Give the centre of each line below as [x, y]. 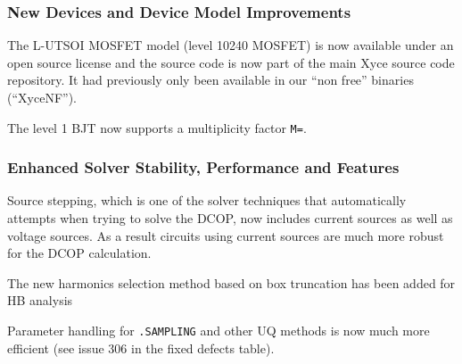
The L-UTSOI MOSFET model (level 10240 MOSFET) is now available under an [231, 45]
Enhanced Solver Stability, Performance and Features [203, 167]
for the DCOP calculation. [79, 253]
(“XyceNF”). [42, 97]
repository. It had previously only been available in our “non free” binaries [210, 80]
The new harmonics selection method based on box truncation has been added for [231, 282]
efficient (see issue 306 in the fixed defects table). [141, 347]
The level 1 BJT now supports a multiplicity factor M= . [157, 127]
